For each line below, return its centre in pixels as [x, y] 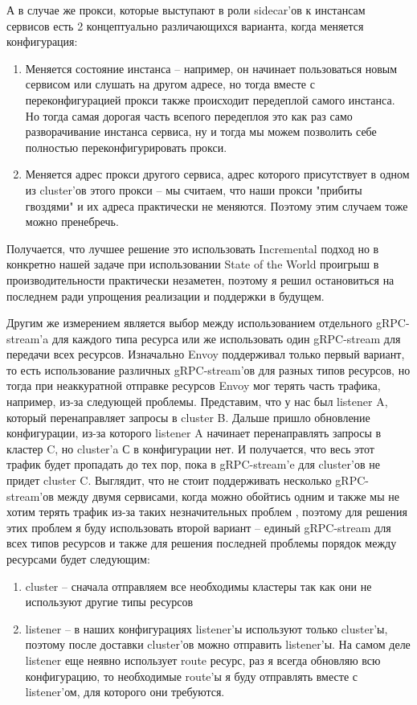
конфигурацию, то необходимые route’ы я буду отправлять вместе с [191, 676]
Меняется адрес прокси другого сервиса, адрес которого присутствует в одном [217, 174]
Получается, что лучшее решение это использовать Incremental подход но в [193, 248]
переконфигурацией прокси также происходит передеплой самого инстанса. [210, 99]
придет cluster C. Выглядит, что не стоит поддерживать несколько [169, 480]
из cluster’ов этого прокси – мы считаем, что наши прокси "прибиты [194, 189]
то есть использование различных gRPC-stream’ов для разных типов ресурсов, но [208, 369]
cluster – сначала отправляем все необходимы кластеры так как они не [198, 586]
